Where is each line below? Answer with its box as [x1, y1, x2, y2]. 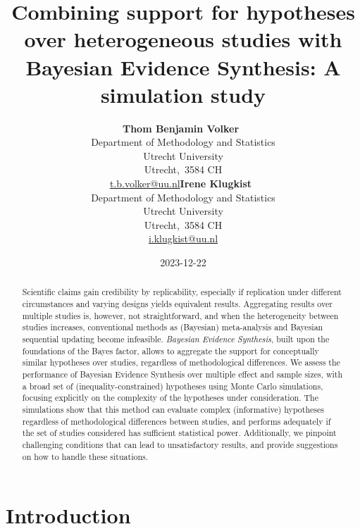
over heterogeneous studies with [24, 25, 342, 54]
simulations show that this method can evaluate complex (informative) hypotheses [22, 403, 324, 415]
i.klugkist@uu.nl [148, 231, 218, 246]
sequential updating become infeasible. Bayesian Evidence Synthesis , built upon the [22, 333, 330, 345]
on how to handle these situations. [22, 450, 149, 462]
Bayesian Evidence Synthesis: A [25, 52, 341, 81]
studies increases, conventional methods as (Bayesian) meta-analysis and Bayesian [22, 321, 323, 333]
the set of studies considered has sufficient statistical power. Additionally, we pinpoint [22, 427, 337, 439]
